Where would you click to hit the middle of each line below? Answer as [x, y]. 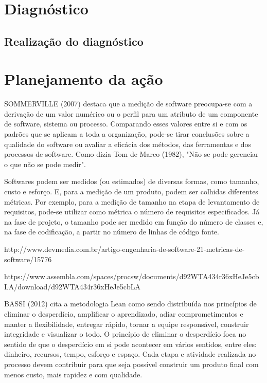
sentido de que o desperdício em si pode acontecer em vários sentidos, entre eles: [130, 344]
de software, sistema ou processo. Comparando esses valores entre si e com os [126, 124]
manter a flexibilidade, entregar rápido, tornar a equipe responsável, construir [127, 324]
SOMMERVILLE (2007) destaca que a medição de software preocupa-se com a [128, 104]
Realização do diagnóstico [74, 41]
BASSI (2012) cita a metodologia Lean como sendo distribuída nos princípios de [130, 304]
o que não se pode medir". [45, 164]
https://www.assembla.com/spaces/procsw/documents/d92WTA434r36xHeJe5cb [132, 276]
